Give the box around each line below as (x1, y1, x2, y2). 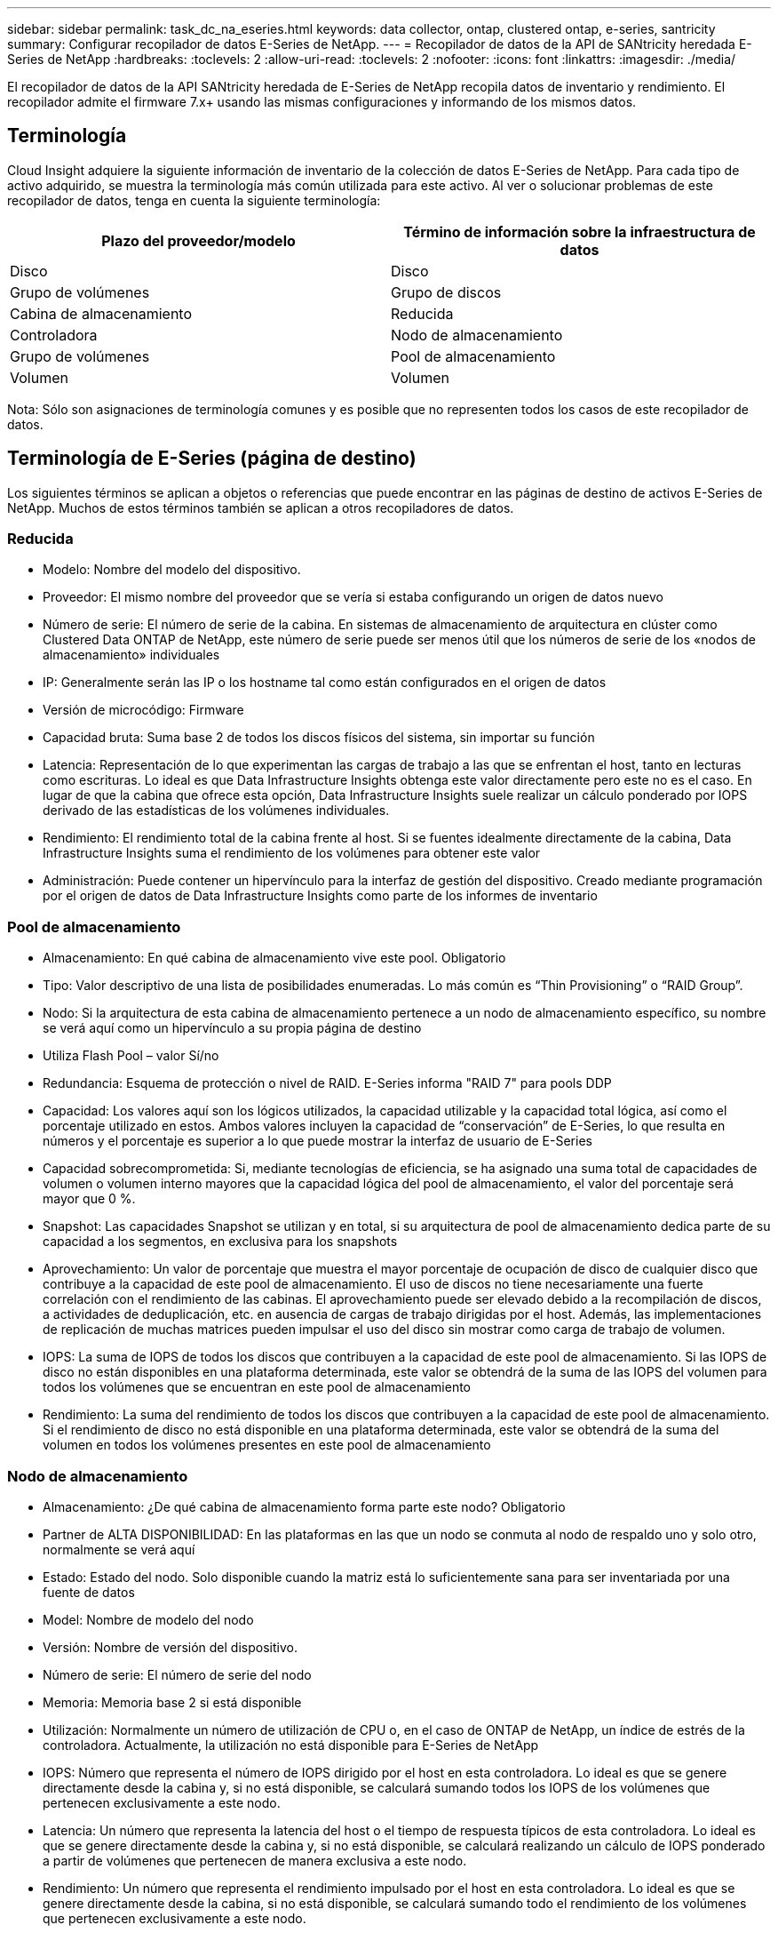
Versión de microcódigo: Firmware (43, 702, 244, 718)
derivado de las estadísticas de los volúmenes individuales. (43, 803, 390, 819)
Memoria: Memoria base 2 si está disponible (43, 1694, 302, 1710)
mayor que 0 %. (43, 1191, 136, 1207)
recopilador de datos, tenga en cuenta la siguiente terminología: (7, 192, 381, 208)
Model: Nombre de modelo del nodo (43, 1611, 254, 1627)
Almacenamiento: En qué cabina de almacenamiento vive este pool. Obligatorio (43, 950, 506, 966)
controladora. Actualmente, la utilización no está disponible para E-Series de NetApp (43, 1737, 539, 1753)
